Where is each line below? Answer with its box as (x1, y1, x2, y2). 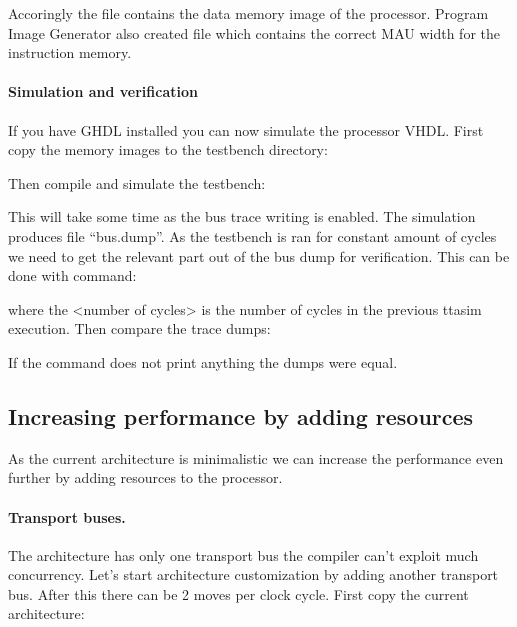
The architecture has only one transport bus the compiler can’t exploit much (8, 544, 479, 565)
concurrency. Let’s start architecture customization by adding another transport (8, 564, 499, 585)
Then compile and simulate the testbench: (8, 172, 266, 193)
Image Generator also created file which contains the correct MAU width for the (8, 22, 501, 43)
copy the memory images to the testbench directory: (8, 139, 328, 160)
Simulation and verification (8, 81, 198, 102)
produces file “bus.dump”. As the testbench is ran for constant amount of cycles (8, 225, 497, 246)
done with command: (8, 265, 137, 286)
